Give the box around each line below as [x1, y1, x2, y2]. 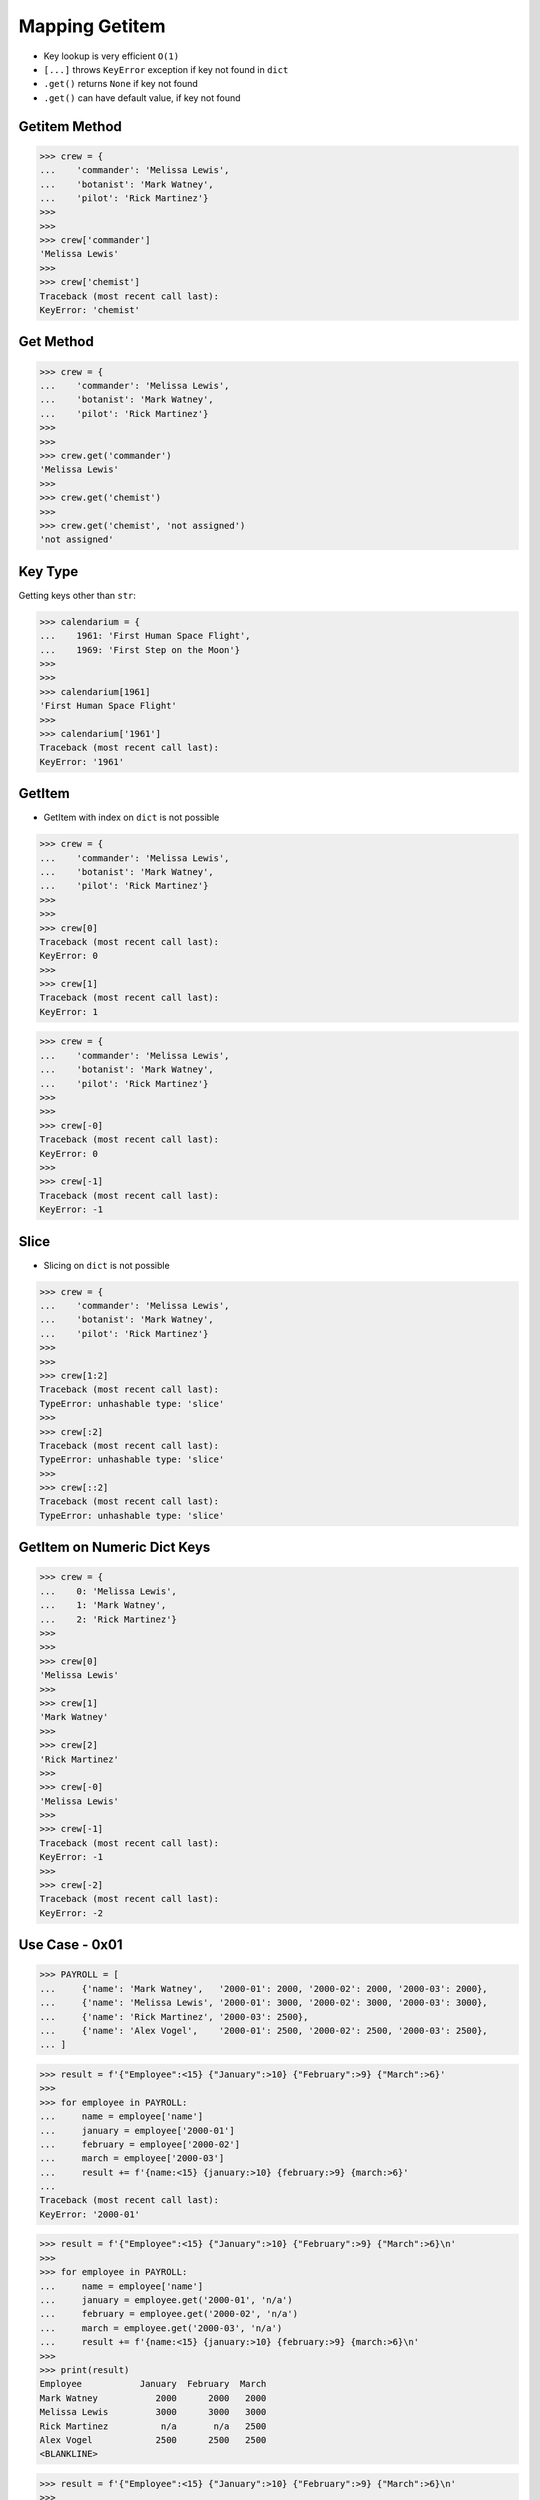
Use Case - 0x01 [18, 1936, 123, 1954]
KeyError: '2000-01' [39, 2208, 140, 2220]
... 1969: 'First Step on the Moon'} [39, 644, 240, 655]
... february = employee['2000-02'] [39, 2138, 240, 2150]
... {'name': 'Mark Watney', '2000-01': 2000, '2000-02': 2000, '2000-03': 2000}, [39, 1983, 489, 1994]
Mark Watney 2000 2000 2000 [39, 2392, 267, 2404]
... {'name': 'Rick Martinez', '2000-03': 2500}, [39, 2011, 309, 2022]
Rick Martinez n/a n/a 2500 [39, 2420, 267, 2432]
